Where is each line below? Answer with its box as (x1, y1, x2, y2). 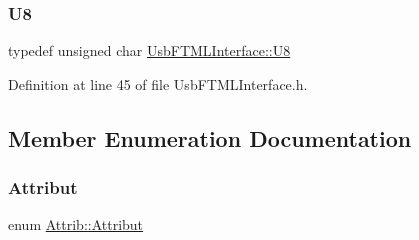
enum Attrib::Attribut (8, 214, 144, 235)
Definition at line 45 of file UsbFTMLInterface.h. (8, 73, 308, 94)
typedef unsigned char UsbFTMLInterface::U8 (8, 40, 291, 61)
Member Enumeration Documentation (8, 122, 412, 153)
